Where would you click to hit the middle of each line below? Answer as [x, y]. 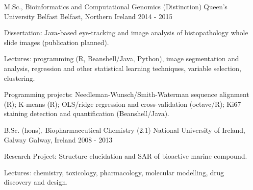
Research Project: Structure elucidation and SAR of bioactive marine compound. [126, 156]
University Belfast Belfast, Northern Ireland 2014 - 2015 [88, 16]
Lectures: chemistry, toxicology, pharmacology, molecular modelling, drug [114, 172]
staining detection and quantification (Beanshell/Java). [87, 113]
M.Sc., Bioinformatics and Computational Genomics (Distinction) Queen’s [116, 6]
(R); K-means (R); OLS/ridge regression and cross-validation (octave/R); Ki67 [123, 104]
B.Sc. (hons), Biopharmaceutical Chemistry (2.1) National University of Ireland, [125, 130]
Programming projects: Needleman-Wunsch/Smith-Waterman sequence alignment [126, 94]
